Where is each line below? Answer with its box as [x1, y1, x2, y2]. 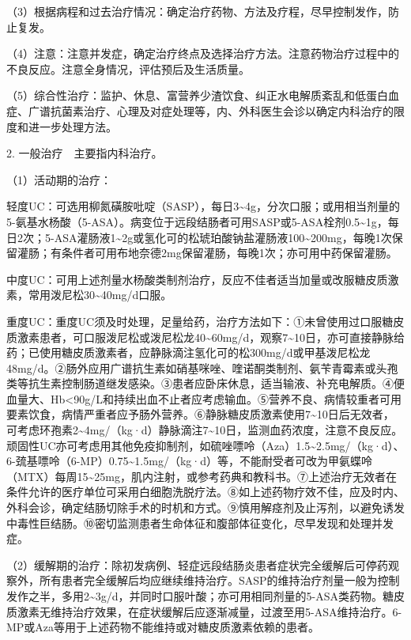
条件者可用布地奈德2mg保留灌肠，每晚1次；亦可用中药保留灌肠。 [61, 244, 398, 261]
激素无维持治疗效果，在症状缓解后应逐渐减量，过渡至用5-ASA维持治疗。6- [17, 603, 402, 619]
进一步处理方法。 [28, 118, 117, 134]
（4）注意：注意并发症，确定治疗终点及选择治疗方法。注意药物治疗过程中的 [6, 45, 399, 62]
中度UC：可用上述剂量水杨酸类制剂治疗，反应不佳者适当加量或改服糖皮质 [6, 271, 388, 287]
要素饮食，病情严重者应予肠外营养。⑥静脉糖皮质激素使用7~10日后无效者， [6, 406, 394, 422]
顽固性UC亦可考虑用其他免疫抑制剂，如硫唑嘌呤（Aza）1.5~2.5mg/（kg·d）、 [6, 437, 405, 453]
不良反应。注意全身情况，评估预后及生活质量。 [6, 60, 250, 77]
